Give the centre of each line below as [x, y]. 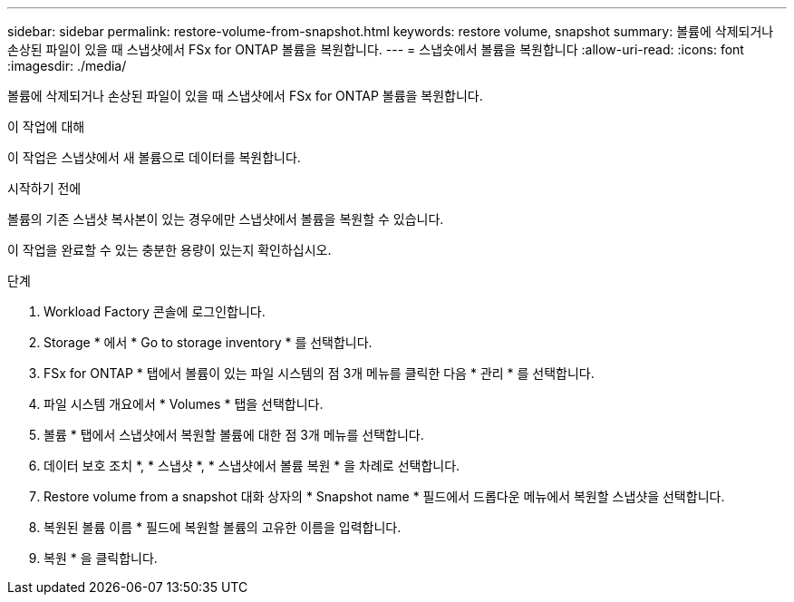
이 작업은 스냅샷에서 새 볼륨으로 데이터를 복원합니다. [154, 157]
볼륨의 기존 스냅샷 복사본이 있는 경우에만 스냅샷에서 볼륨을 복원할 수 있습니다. [226, 219]
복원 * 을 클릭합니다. [101, 558]
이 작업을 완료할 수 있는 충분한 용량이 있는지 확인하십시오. [169, 250]
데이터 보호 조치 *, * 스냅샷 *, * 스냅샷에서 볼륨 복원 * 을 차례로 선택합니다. [252, 466]
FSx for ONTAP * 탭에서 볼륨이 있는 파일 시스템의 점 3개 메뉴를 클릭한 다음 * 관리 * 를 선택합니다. [319, 373]
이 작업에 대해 [46, 126]
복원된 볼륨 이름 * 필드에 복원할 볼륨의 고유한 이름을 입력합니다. [223, 527]
